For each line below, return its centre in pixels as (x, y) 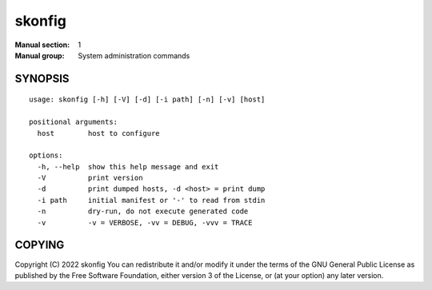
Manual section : (42, 45)
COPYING (40, 245)
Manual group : (40, 55)
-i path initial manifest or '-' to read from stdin (151, 200)
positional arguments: (74, 122)
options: (46, 155)
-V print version (90, 178)
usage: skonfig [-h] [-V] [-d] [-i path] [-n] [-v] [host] (147, 99)
